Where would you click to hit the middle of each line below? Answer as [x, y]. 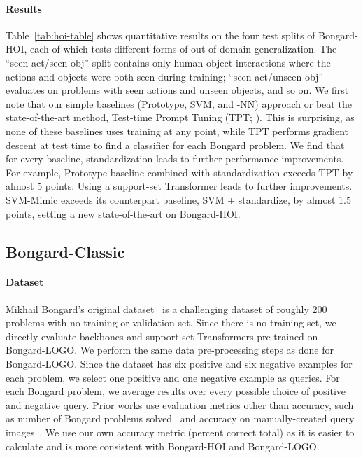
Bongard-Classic [65, 251]
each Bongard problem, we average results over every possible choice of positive [176, 391]
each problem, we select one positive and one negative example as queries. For [173, 377]
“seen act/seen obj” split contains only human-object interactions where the [168, 62]
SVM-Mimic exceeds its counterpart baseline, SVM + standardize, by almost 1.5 [178, 199]
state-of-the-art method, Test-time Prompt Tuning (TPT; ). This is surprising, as [180, 117]
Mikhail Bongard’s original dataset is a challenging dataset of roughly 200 [166, 308]
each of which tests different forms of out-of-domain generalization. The [183, 49]
